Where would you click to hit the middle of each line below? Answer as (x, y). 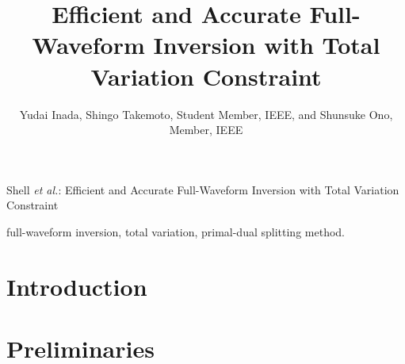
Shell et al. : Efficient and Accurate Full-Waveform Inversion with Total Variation (203, 189)
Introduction (77, 286)
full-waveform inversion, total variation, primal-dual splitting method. (176, 231)
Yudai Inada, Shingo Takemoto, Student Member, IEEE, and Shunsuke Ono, (206, 114)
